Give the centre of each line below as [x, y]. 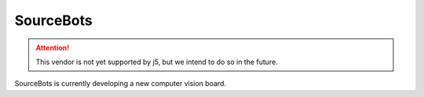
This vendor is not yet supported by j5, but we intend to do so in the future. [157, 62]
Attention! [53, 48]
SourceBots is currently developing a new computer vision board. [121, 84]
